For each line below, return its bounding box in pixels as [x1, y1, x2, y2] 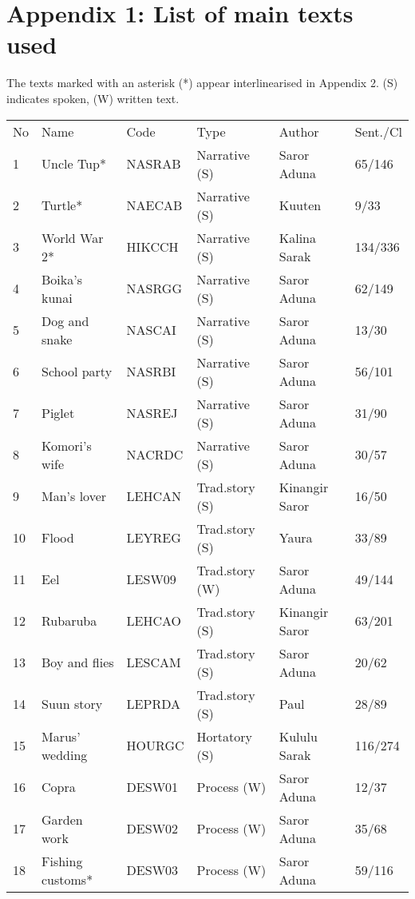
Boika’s [41, 269, 82, 288]
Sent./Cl [354, 121, 402, 141]
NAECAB [126, 196, 183, 214]
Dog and [41, 311, 89, 330]
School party [41, 362, 113, 380]
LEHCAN [126, 487, 182, 505]
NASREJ [126, 404, 178, 422]
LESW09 [126, 570, 176, 588]
